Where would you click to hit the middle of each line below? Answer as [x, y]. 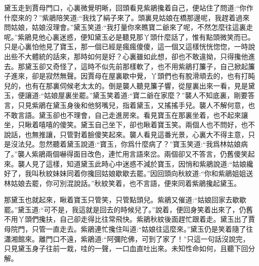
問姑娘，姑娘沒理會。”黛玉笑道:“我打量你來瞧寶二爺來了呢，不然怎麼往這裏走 [129, 27]
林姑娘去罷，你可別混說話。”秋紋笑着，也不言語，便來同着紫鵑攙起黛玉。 [123, 183]
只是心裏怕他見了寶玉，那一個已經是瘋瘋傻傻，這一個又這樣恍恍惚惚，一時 [126, 46]
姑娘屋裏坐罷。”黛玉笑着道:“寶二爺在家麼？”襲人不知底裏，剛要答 [149, 95]
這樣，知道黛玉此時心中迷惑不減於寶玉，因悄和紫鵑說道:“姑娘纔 [149, 163]
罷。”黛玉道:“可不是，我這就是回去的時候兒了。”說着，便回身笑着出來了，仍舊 [129, 209]
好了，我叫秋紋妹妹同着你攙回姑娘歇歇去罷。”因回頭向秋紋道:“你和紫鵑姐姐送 [129, 173]
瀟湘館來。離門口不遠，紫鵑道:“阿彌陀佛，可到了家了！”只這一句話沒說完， [127, 238]
